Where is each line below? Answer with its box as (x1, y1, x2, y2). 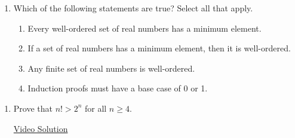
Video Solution (13, 122, 68, 134)
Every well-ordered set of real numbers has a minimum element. (27, 22, 262, 34)
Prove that (13, 102, 53, 114)
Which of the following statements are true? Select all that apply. (13, 2, 253, 14)
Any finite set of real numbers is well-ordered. (27, 62, 195, 74)
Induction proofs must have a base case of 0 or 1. (27, 82, 208, 94)
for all (84, 102, 107, 114)
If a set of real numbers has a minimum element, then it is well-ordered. (27, 42, 291, 54)
